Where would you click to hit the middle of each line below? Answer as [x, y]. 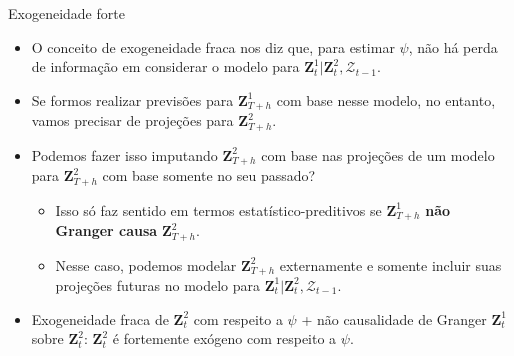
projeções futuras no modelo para [158, 284]
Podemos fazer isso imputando [124, 154]
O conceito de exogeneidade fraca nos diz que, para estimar [213, 46]
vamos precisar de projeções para [132, 120]
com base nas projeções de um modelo [378, 154]
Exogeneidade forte [66, 13]
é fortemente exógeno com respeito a [224, 338]
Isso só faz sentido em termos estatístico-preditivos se [218, 209]
